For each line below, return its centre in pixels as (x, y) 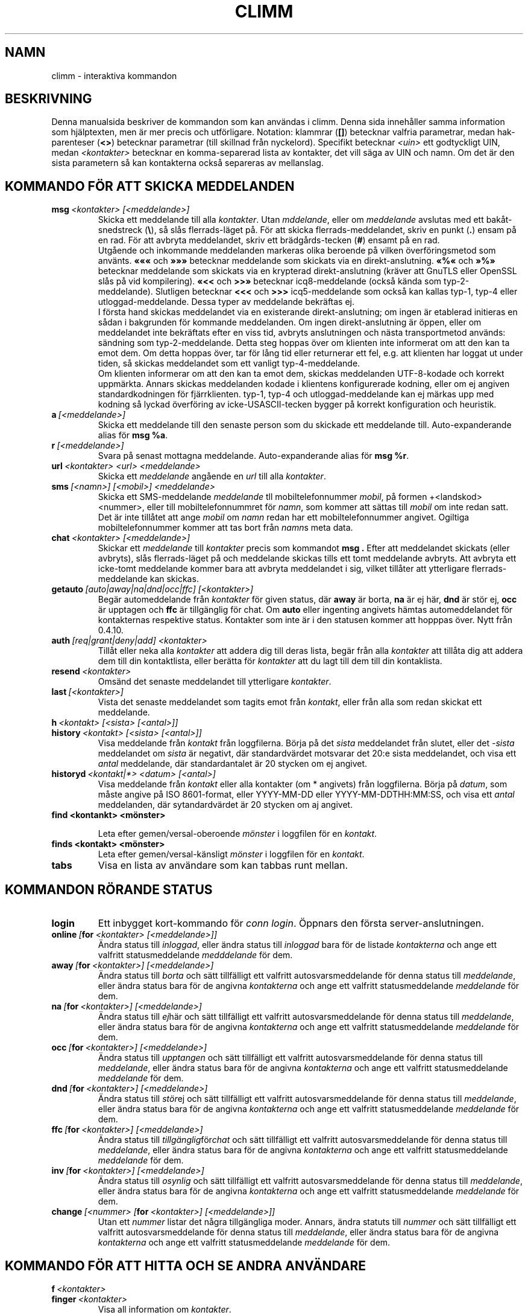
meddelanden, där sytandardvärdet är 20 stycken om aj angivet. (225, 805)
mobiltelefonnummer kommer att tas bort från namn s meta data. (225, 528)
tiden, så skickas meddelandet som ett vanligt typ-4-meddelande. (229, 363)
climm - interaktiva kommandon (114, 75)
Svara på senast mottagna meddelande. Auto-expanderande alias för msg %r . (253, 456)
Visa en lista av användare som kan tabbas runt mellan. (223, 865)
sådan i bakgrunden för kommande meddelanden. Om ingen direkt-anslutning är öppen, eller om (290, 322)
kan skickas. (174, 579)
